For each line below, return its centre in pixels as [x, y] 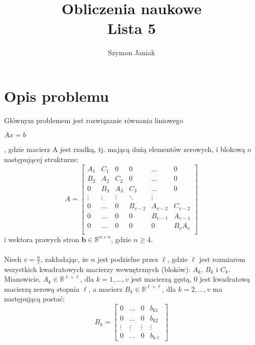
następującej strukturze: [41, 159]
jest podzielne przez [128, 259]
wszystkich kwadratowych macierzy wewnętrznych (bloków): [97, 269]
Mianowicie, [23, 279]
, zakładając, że [65, 259]
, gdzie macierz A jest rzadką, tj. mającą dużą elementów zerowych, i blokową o [128, 149]
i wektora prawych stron [42, 239]
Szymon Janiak [132, 52]
